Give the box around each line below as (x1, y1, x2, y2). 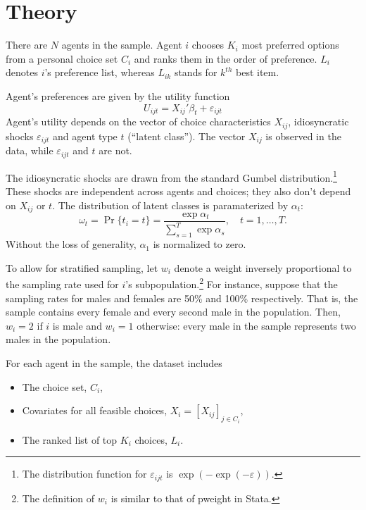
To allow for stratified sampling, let (6, 260, 158, 275)
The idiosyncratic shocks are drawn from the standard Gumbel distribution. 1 (6, 168, 337, 185)
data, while (6, 143, 53, 158)
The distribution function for (22, 466, 147, 481)
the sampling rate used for (6, 277, 119, 291)
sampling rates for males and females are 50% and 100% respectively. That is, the (6, 290, 358, 305)
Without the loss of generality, (6, 237, 137, 251)
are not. (99, 143, 132, 158)
